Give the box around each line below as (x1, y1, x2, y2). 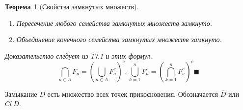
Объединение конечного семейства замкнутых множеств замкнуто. (16, 34, 222, 44)
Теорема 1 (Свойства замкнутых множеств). (5, 1, 139, 11)
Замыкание (5, 88, 37, 99)
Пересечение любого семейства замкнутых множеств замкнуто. (16, 18, 213, 28)
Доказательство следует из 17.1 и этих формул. (5, 50, 152, 61)
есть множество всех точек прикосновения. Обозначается (47, 88, 218, 99)
